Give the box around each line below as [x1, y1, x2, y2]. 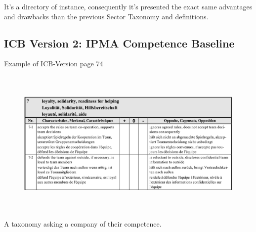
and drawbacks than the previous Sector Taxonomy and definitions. [4, 11, 209, 21]
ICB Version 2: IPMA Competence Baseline [4, 35, 235, 50]
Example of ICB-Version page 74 [4, 58, 103, 69]
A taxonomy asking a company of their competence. [4, 219, 162, 229]
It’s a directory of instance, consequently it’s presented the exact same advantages [4, 1, 253, 11]
